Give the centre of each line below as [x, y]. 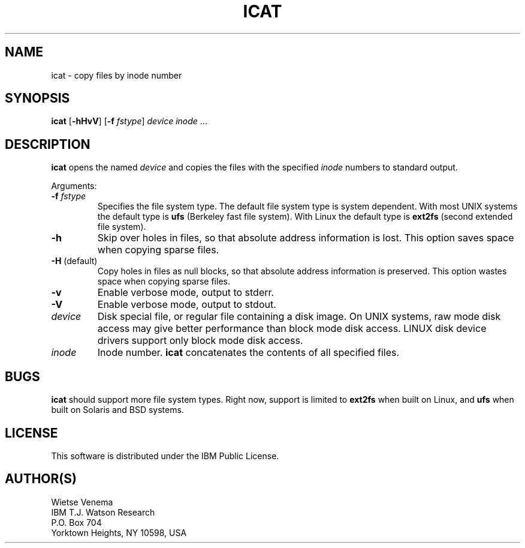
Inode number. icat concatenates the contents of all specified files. [248, 353]
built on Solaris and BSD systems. [117, 410]
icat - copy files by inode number [117, 75]
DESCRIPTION [48, 144]
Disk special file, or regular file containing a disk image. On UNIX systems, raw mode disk [299, 317]
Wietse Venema [82, 502]
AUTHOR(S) [41, 479]
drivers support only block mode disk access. [200, 341]
